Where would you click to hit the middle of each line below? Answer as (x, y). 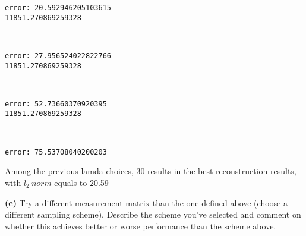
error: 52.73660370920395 (56, 104)
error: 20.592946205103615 (58, 8)
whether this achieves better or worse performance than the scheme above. (141, 226)
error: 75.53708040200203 (56, 152)
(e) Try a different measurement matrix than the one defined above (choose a (146, 202)
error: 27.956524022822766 (58, 56)
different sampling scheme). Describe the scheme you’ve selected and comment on (153, 214)
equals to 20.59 (81, 182)
